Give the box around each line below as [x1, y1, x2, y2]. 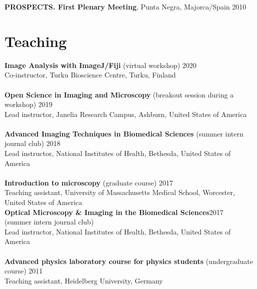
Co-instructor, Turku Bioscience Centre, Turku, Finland [4, 69, 176, 80]
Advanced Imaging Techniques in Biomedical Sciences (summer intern [4, 128, 243, 138]
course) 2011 [4, 265, 43, 276]
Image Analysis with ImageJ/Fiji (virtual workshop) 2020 [4, 59, 196, 70]
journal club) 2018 [4, 138, 60, 148]
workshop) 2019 [4, 99, 52, 109]
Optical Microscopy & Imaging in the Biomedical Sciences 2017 [4, 206, 223, 217]
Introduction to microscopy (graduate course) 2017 [4, 177, 173, 187]
